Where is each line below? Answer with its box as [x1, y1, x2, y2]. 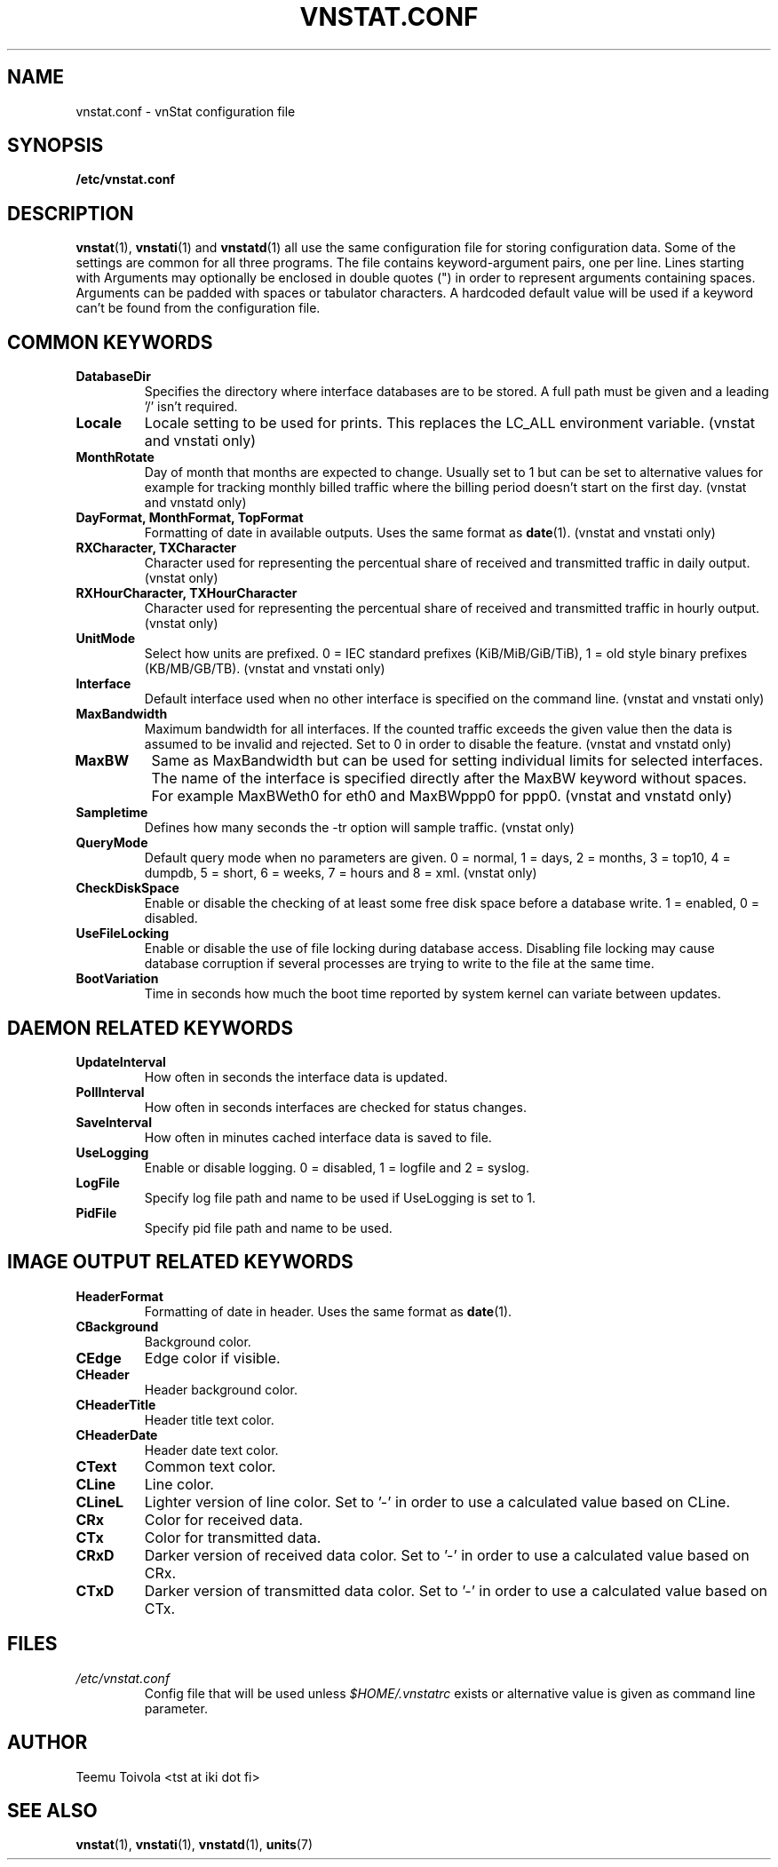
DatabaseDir [75, 369, 151, 385]
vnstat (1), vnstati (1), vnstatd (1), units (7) [75, 1837, 313, 1853]
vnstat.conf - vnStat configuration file [75, 103, 296, 119]
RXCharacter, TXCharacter [75, 540, 237, 556]
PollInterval [75, 1084, 145, 1100]
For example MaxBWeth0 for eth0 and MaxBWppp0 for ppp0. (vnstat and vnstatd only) [151, 787, 733, 806]
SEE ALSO [7, 1799, 98, 1822]
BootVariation [75, 971, 159, 987]
